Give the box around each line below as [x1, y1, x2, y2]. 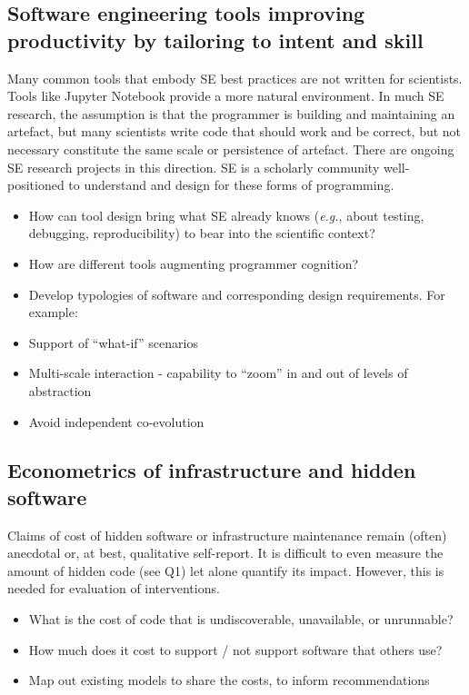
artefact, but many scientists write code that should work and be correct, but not [7, 122, 462, 141]
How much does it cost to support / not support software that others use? [28, 640, 443, 659]
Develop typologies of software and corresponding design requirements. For [28, 284, 445, 303]
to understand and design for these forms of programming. [68, 175, 394, 194]
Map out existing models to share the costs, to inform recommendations [28, 670, 430, 690]
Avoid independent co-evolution [28, 412, 205, 431]
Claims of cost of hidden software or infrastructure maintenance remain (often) [7, 525, 447, 544]
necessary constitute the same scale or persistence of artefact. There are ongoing [7, 139, 454, 158]
